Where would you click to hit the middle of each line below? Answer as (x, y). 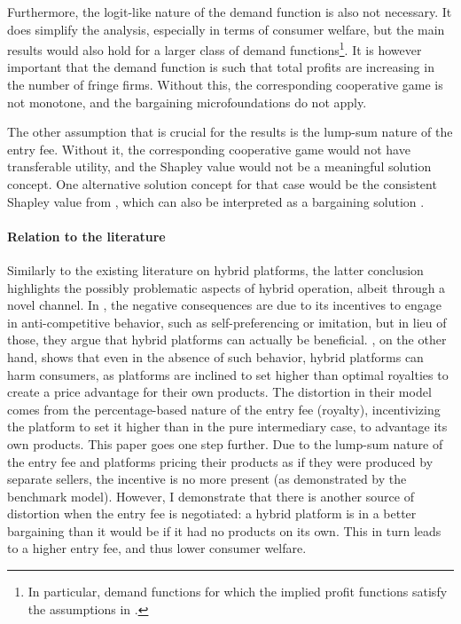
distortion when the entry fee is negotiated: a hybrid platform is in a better (212, 513)
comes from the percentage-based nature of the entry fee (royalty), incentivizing (224, 409)
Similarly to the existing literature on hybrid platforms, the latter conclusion (215, 269)
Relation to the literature (86, 236)
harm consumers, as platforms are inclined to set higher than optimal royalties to (228, 374)
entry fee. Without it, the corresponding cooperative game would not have (209, 149)
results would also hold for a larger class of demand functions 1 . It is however (215, 48)
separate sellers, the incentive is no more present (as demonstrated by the (207, 479)
